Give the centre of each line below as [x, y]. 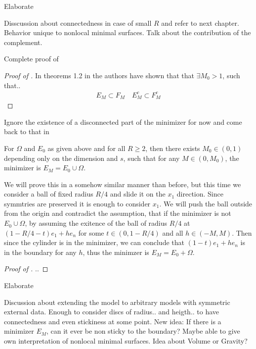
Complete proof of [31, 59]
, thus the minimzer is [116, 252]
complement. [23, 42]
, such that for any [151, 158]
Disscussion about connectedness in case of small [78, 23]
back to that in [27, 131]
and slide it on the [138, 194]
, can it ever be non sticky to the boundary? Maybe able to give [143, 331]
